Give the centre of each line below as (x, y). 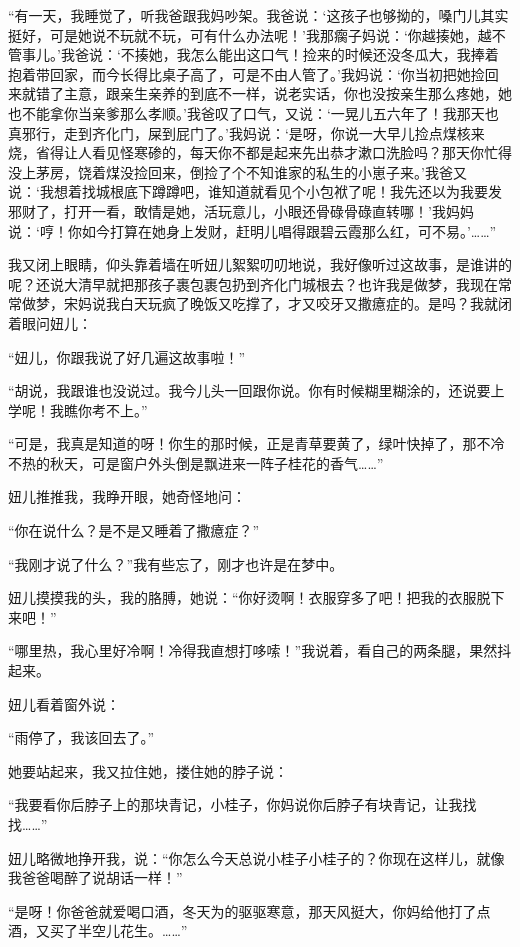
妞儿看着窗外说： (64, 703)
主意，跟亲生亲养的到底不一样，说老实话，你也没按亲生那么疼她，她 (287, 93)
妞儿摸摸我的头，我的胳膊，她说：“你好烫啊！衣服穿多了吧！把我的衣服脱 (249, 597)
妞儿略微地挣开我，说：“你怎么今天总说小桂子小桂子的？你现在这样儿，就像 (256, 857)
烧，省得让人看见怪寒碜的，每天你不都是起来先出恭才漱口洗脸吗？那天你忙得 (260, 152)
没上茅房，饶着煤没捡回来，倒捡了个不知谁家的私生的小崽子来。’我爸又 (237, 171)
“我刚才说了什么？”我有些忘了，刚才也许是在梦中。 (176, 563)
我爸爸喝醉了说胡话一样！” (95, 877)
